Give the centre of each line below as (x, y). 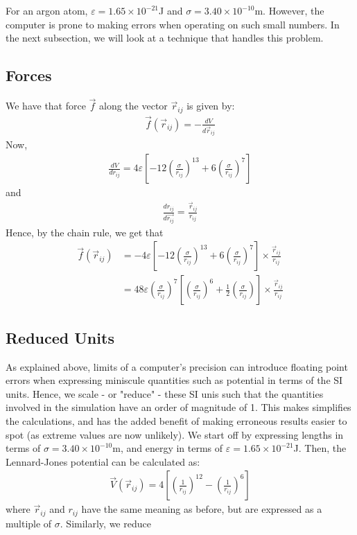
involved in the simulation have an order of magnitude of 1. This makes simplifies (178, 407)
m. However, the (289, 10)
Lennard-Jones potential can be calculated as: (103, 461)
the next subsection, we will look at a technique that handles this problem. (165, 38)
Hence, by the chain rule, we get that (85, 232)
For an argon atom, (47, 10)
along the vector (133, 106)
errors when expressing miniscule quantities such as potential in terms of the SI (174, 380)
